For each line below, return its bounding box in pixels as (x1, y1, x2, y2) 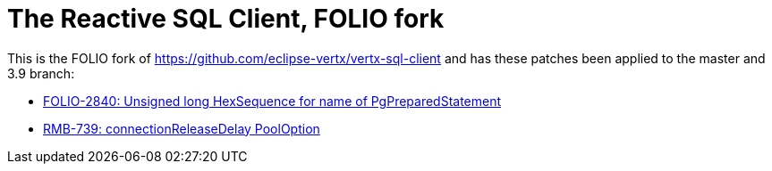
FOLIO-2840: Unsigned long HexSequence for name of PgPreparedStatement (43, 93, 502, 109)
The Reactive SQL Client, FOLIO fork (7, 4, 445, 34)
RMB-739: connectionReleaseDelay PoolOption (43, 120, 320, 136)
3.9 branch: (7, 65, 75, 81)
